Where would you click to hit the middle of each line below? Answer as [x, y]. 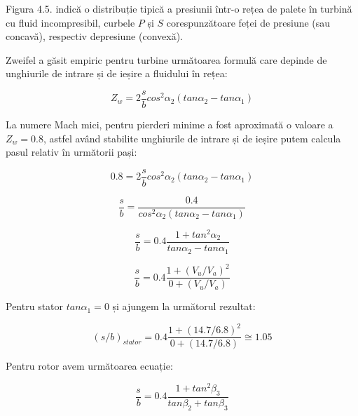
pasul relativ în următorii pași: [71, 152]
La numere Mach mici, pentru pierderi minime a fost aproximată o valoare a [170, 125]
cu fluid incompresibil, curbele [70, 22]
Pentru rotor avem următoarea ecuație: [89, 366]
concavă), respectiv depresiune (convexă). [94, 36]
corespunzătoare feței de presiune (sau [248, 22]
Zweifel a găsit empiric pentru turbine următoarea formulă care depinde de [166, 59]
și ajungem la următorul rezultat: [184, 306]
